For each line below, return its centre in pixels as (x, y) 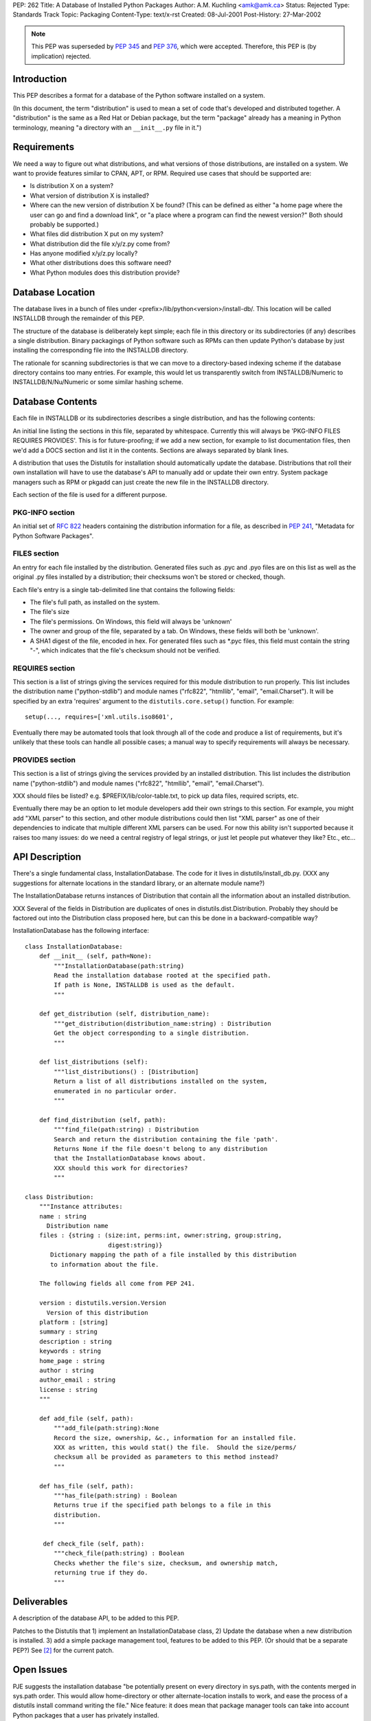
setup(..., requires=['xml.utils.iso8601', (99, 717)
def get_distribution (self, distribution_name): (124, 1014)
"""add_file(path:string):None (106, 1428)
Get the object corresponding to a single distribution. (152, 1033)
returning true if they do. (101, 1573)
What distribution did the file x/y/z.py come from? (100, 244)
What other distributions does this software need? (101, 263)
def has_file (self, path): (86, 1486)
